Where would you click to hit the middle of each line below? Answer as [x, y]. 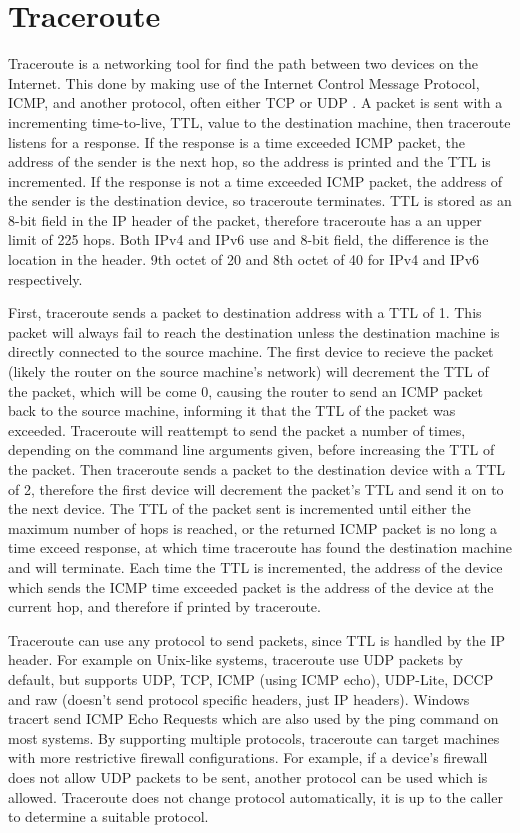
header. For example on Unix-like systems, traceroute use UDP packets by [235, 659]
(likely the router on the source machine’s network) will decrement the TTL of [248, 371]
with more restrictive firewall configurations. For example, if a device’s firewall [248, 757]
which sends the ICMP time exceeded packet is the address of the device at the [251, 586]
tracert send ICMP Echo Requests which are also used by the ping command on [253, 718]
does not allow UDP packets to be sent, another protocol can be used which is [248, 776]
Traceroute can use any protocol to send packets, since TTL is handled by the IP [257, 639]
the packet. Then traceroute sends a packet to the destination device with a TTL [257, 469]
